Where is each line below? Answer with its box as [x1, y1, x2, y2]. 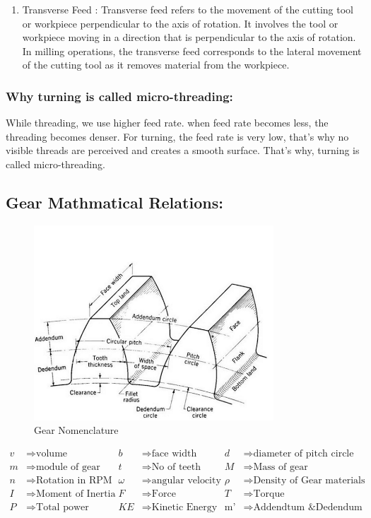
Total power [36, 502, 89, 513]
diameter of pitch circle [253, 449, 354, 459]
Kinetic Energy [151, 502, 218, 513]
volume [36, 449, 68, 459]
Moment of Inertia [36, 489, 116, 500]
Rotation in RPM [36, 476, 112, 486]
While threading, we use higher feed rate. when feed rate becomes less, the [6, 115, 329, 130]
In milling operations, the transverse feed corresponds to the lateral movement [22, 43, 362, 58]
